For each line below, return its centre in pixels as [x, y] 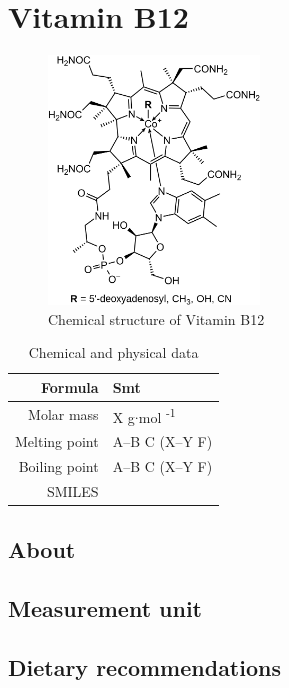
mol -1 [157, 415]
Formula [69, 386]
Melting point [57, 441]
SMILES [72, 490]
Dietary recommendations [144, 666]
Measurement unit [105, 608]
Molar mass [63, 414]
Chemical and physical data [113, 352]
